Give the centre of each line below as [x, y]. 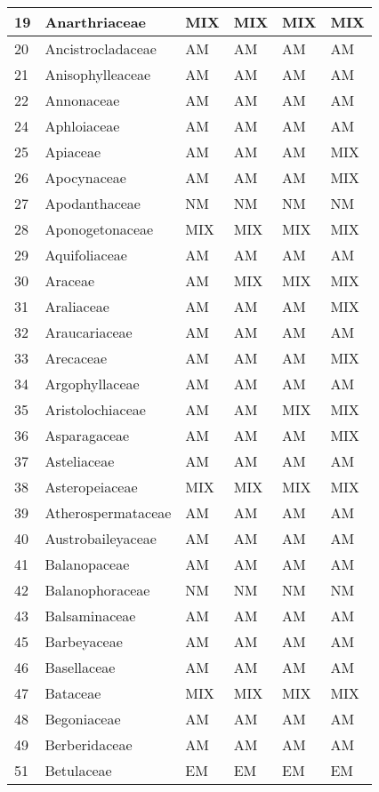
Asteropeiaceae [91, 487]
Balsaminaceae [90, 616]
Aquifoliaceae [86, 255]
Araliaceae [77, 306]
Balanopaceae [87, 564]
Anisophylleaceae [98, 74]
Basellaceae [80, 667]
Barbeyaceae [84, 641]
